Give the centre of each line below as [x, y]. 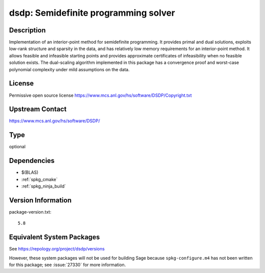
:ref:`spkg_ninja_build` [44, 186]
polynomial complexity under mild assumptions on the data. [69, 69]
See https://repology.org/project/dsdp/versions [57, 249]
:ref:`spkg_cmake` [40, 179]
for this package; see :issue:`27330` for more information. [67, 265]
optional [17, 147]
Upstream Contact [38, 109]
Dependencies [32, 161]
